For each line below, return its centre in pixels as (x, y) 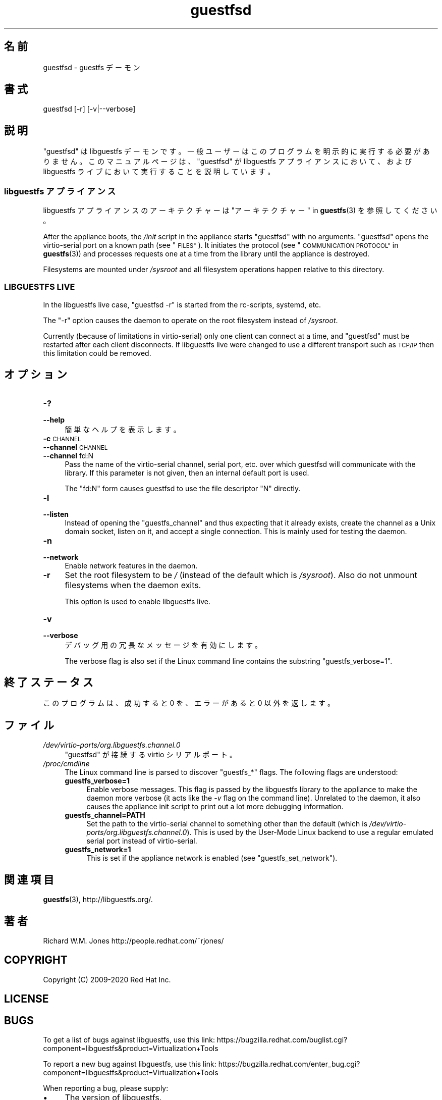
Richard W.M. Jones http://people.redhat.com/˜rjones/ (133, 941)
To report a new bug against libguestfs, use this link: (130, 1064)
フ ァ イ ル (29, 725)
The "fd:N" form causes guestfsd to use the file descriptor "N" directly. (183, 488)
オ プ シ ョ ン (36, 375)
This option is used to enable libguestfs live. (137, 601)
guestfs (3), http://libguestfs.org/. (98, 900)
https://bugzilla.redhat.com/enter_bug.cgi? (289, 1064)
